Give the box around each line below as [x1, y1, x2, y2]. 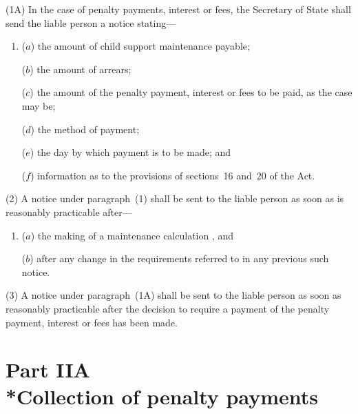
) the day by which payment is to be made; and [30, 145, 231, 159]
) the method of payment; [30, 121, 140, 136]
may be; [21, 98, 56, 112]
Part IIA [6, 355, 90, 384]
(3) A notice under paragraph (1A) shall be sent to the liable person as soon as [6, 288, 341, 302]
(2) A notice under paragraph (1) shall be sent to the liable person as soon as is [6, 191, 344, 206]
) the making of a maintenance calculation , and [30, 228, 234, 242]
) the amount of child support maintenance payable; [30, 39, 250, 53]
